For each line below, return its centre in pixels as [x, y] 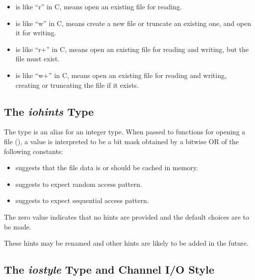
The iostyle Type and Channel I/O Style [109, 269]
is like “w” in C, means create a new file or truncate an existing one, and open [133, 23]
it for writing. [36, 33]
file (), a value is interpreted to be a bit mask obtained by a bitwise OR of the [121, 141]
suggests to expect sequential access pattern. [82, 200]
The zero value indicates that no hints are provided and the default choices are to [127, 216]
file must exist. [38, 59]
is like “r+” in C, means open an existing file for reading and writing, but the [132, 49]
